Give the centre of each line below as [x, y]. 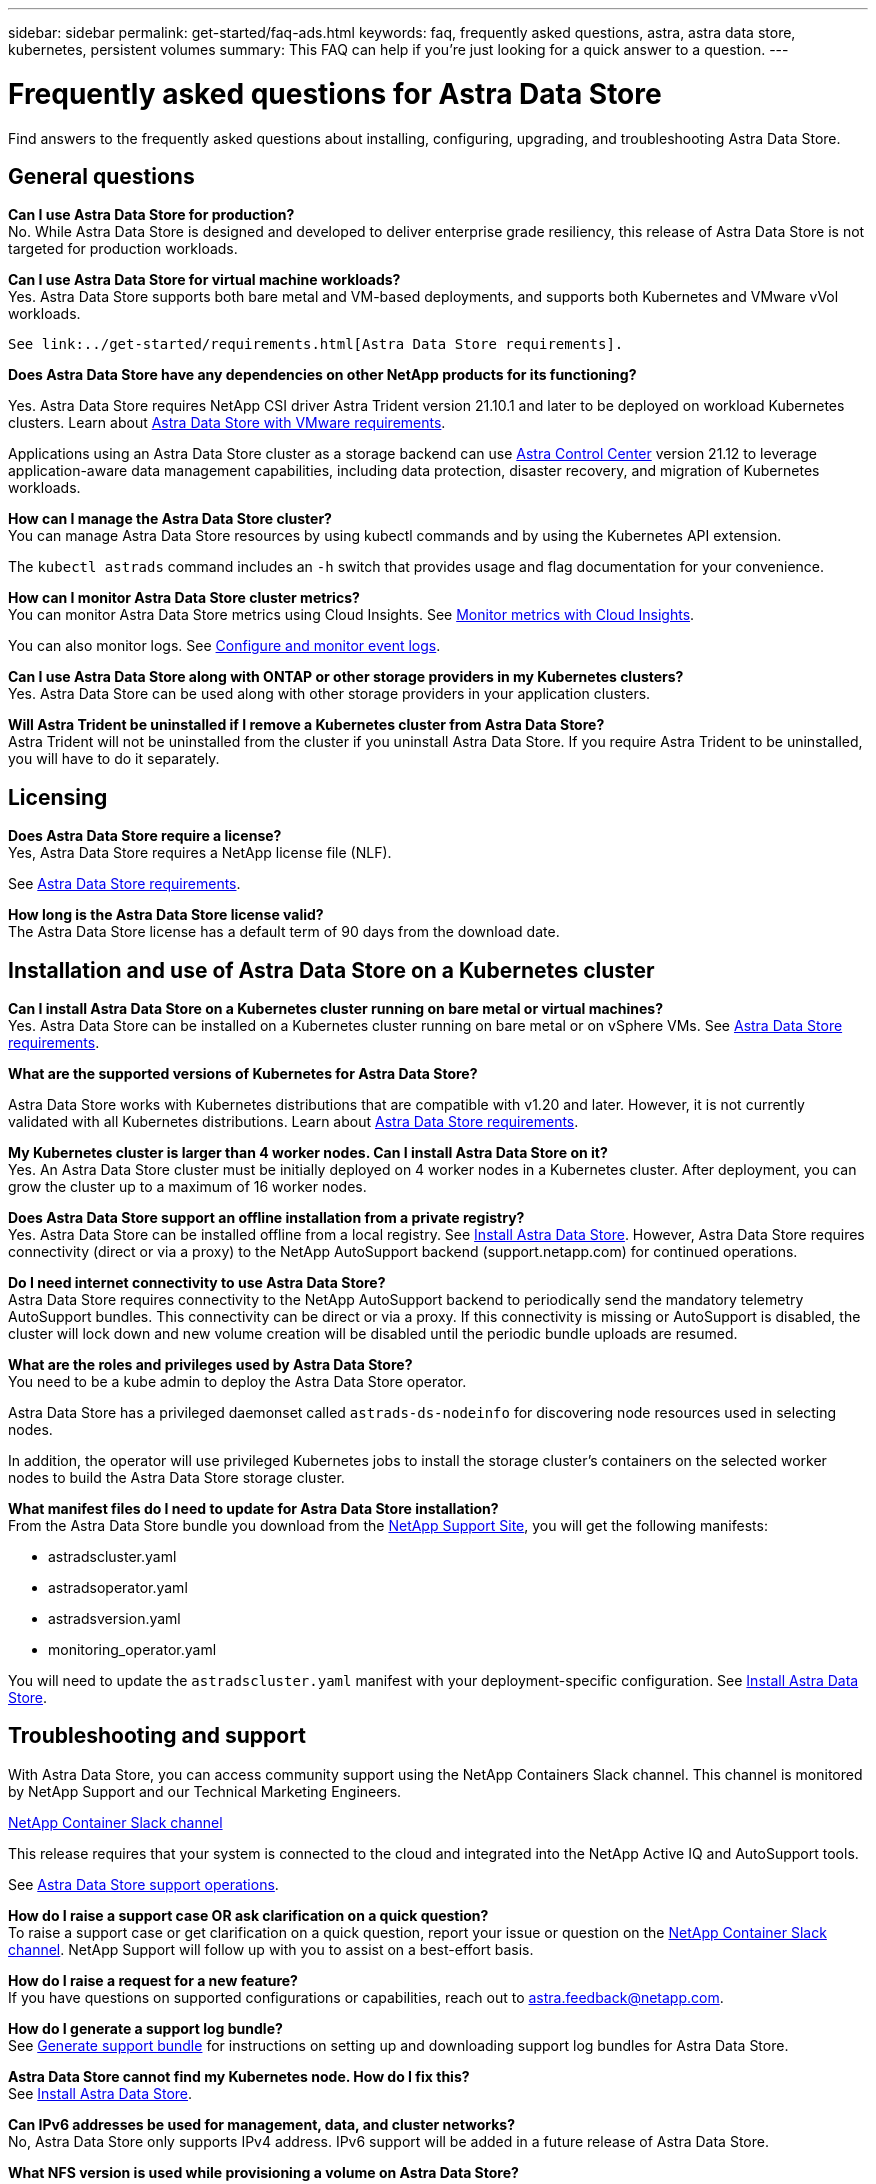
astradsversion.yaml [114, 1619]
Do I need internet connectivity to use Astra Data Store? [197, 1283]
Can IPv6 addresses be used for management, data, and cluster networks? [262, 2124]
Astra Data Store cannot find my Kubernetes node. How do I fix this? [239, 2076]
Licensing [58, 797]
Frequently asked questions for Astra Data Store [335, 93]
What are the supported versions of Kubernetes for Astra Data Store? [243, 1074]
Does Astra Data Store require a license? [145, 836]
